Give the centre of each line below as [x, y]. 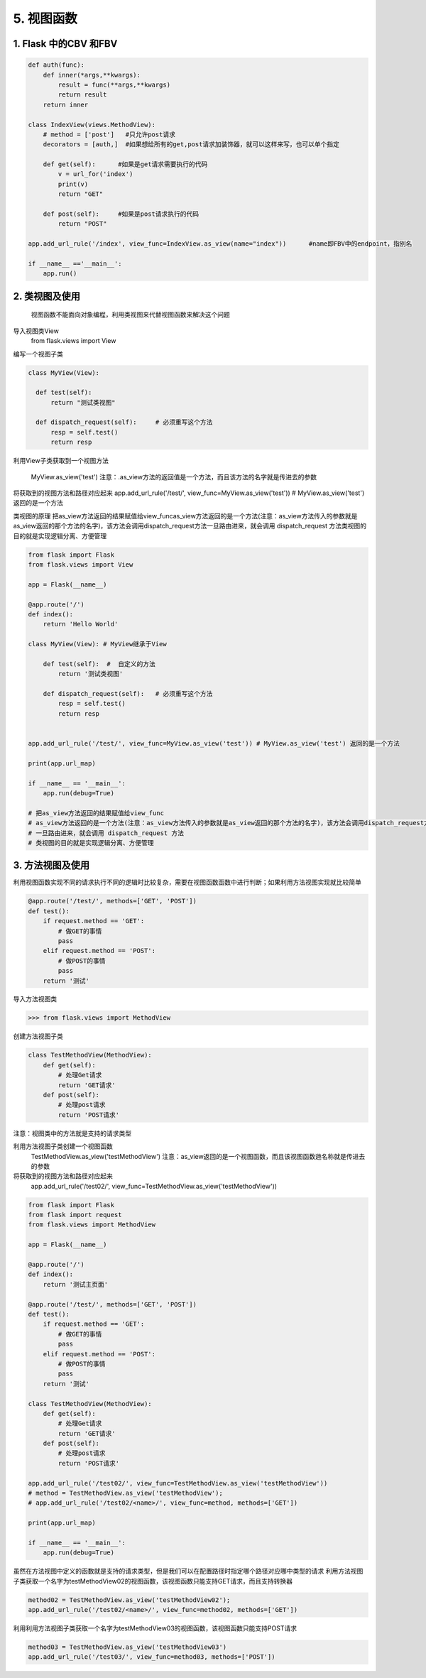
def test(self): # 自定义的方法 [99, 664]
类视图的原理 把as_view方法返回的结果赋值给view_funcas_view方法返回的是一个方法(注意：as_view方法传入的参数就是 [185, 516]
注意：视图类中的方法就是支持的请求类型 [72, 1133]
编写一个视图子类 [38, 354]
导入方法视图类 [35, 999]
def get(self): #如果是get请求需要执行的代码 [125, 164]
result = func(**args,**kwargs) [114, 85]
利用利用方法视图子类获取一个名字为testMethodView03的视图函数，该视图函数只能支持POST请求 [155, 1628]
